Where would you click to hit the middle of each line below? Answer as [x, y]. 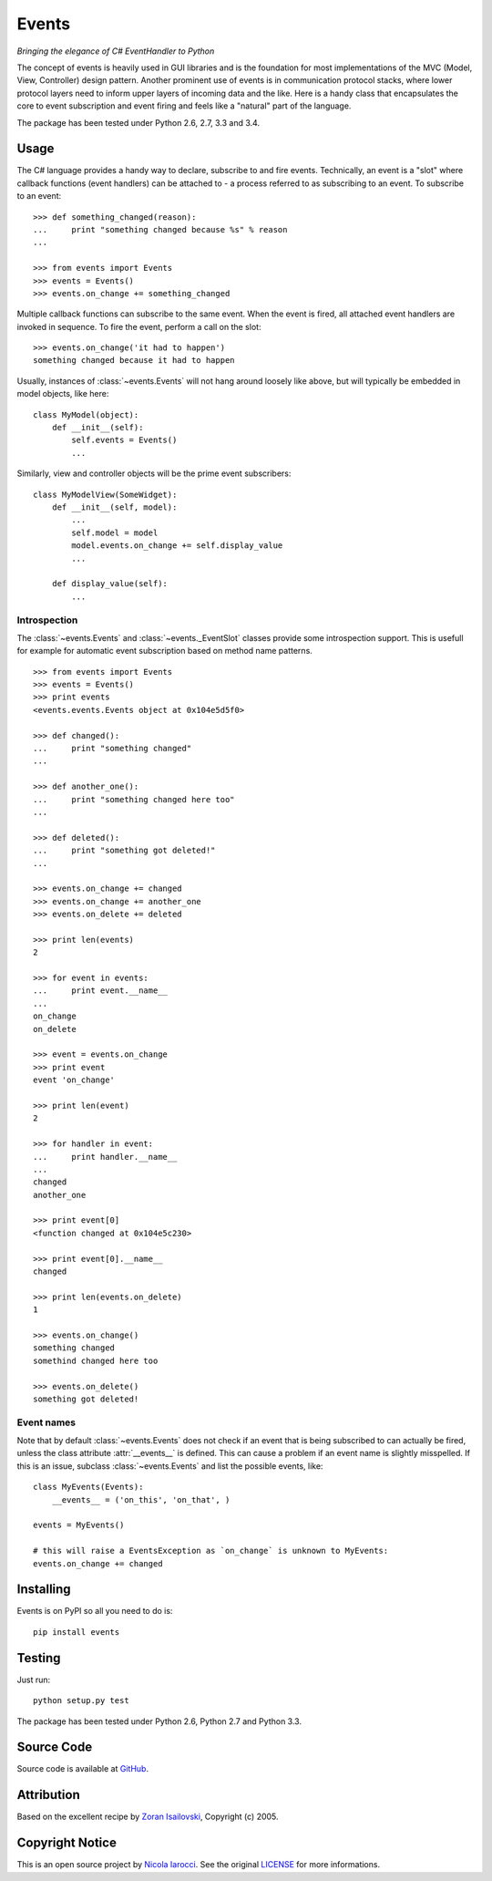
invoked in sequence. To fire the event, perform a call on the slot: [139, 326]
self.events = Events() [124, 440]
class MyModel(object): [86, 414]
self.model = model [115, 532]
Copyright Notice [67, 1843]
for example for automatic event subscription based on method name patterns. [165, 651]
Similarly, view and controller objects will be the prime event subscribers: [154, 473]
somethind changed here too [96, 1360]
